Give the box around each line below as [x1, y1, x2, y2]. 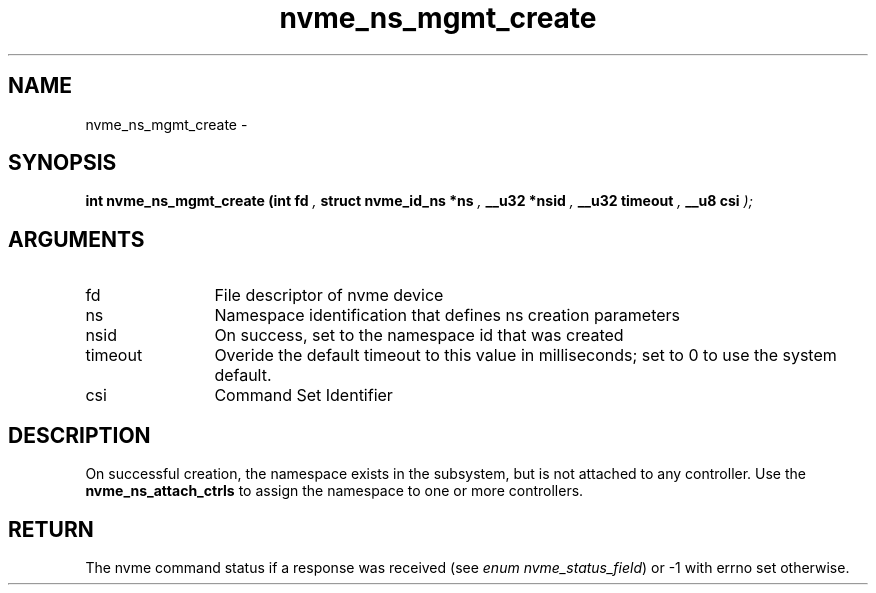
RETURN [8, 516, 94, 542]
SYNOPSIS [8, 150, 117, 176]
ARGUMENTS [8, 226, 145, 252]
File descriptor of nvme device [214, 285, 444, 306]
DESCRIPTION [8, 422, 151, 448]
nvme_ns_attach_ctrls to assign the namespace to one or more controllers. [85, 482, 584, 500]
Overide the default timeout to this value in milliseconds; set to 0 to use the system [214, 345, 837, 366]
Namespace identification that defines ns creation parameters [214, 305, 681, 326]
